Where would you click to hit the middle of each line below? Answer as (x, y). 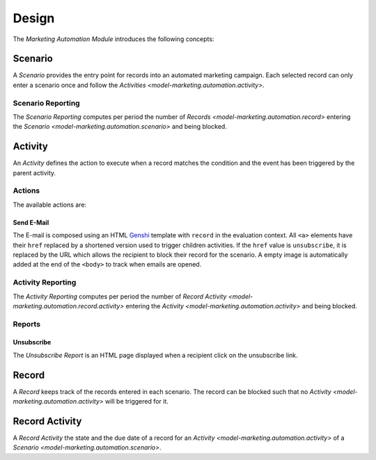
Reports (27, 324)
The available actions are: (50, 205)
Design (34, 18)
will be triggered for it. (136, 402)
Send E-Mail (31, 222)
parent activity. (34, 173)
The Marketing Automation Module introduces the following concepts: (113, 39)
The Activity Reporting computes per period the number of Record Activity (120, 296)
